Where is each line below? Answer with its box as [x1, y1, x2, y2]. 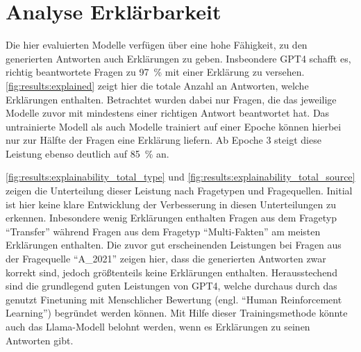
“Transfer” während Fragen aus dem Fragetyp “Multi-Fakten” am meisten [6, 224, 321, 238]
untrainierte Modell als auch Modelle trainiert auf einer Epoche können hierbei [6, 119, 342, 133]
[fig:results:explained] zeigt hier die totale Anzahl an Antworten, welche [6, 78, 309, 92]
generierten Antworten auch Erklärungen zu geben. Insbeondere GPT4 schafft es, [6, 51, 351, 65]
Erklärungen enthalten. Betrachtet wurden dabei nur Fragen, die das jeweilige [6, 92, 337, 106]
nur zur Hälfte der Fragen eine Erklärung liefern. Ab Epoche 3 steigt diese [6, 133, 321, 147]
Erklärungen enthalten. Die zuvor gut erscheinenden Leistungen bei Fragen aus [6, 237, 342, 252]
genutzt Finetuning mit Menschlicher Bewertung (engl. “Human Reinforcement [6, 292, 342, 306]
